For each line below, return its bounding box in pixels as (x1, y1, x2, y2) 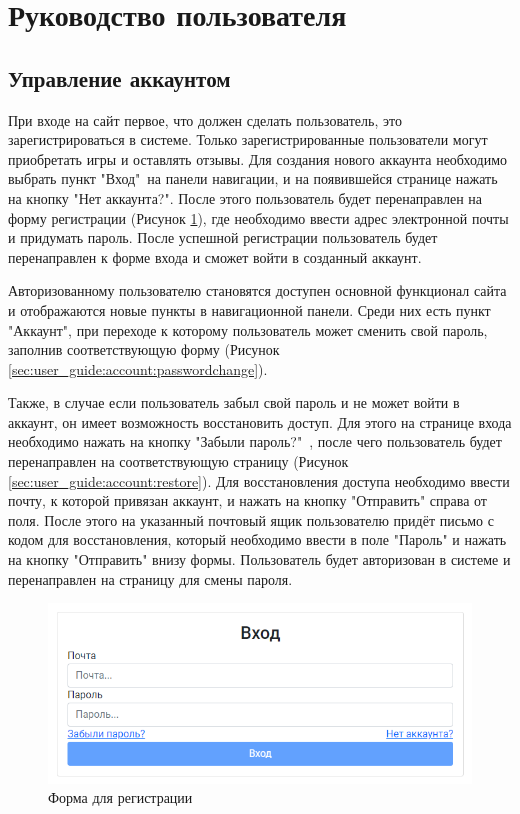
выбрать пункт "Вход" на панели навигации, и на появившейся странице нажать (8, 168, 498, 189)
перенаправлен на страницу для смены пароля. (8, 568, 293, 589)
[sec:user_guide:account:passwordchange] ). (8, 358, 268, 379)
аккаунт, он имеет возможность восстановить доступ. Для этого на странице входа (8, 411, 512, 432)
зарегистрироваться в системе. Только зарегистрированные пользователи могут (8, 129, 488, 150)
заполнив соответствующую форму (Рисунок (8, 339, 280, 360)
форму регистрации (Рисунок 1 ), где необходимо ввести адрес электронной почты (8, 207, 509, 228)
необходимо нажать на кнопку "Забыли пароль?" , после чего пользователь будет (8, 431, 502, 452)
